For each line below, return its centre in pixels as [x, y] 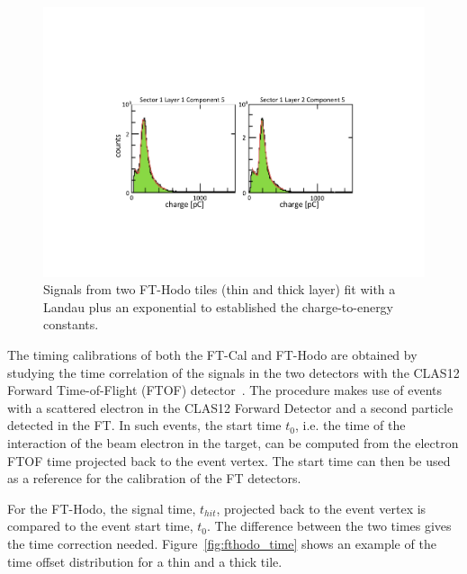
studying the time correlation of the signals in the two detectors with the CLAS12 [233, 372]
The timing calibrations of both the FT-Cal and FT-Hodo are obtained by [212, 355]
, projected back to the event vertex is [321, 508]
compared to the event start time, [100, 526]
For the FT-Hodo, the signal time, [102, 508]
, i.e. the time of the [350, 425]
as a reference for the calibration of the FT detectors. [154, 478]
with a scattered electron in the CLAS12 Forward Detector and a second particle [230, 407]
